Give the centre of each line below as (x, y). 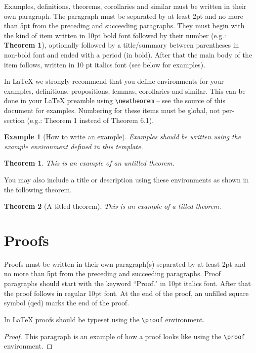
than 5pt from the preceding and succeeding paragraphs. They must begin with (124, 26)
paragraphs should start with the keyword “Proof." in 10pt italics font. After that (128, 283)
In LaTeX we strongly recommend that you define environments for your (114, 81)
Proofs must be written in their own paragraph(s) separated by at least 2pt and (125, 264)
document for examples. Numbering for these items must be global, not (112, 110)
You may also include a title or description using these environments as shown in (127, 179)
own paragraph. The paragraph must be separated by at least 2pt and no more (124, 16)
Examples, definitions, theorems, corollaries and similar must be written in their (125, 6)
